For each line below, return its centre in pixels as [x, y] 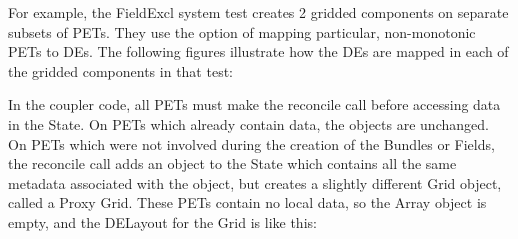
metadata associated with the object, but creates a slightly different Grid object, [255, 182]
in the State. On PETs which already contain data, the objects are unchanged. [248, 123]
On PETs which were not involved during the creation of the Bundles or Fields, [251, 143]
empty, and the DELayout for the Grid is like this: [162, 221]
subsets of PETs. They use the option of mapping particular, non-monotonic [242, 31]
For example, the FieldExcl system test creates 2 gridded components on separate [258, 12]
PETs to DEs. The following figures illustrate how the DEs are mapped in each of [258, 51]
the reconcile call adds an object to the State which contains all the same [232, 163]
